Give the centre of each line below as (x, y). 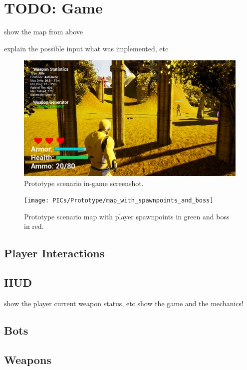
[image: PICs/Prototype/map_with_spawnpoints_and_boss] (119, 201)
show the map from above (43, 32)
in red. (34, 226)
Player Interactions (54, 253)
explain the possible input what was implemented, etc (86, 48)
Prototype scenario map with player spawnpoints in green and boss (127, 216)
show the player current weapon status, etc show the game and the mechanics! (124, 303)
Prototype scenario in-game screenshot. (84, 183)
